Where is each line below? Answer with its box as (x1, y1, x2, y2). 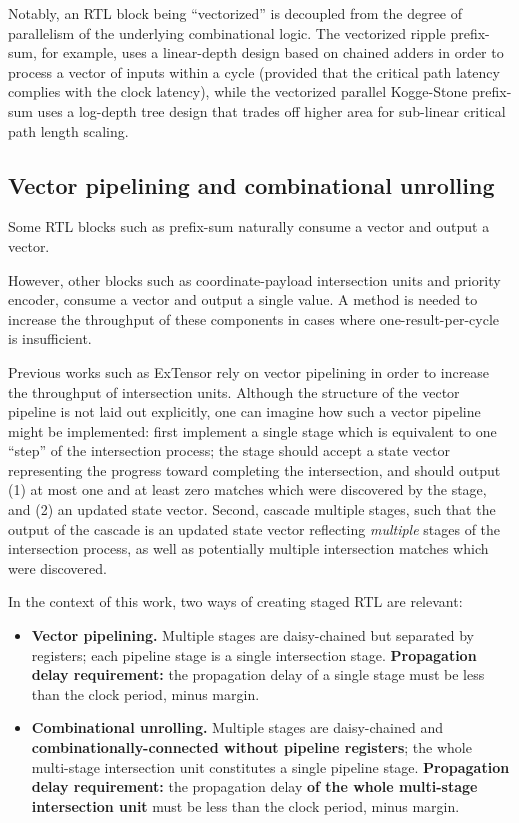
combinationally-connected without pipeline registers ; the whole (31, 737, 472, 758)
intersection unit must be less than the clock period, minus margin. (31, 795, 460, 816)
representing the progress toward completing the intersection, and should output (8, 459, 501, 480)
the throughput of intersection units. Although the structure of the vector (8, 381, 460, 402)
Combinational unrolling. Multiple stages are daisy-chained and (31, 717, 444, 738)
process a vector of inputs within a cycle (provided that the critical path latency (8, 61, 500, 82)
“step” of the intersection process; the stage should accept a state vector (8, 440, 450, 461)
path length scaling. (8, 120, 129, 141)
